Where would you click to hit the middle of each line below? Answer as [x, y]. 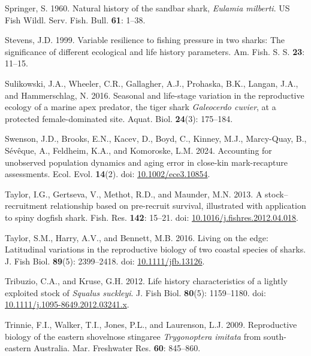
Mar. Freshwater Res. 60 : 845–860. [137, 348]
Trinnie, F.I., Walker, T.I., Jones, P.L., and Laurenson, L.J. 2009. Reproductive [151, 325]
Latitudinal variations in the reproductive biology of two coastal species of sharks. [155, 249]
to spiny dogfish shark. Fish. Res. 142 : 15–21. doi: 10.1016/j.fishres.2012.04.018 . [152, 217]
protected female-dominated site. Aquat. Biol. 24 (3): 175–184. [119, 118]
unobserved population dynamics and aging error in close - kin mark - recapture [146, 162]
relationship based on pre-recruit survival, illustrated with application [178, 206]
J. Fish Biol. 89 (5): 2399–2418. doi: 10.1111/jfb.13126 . [105, 261]
